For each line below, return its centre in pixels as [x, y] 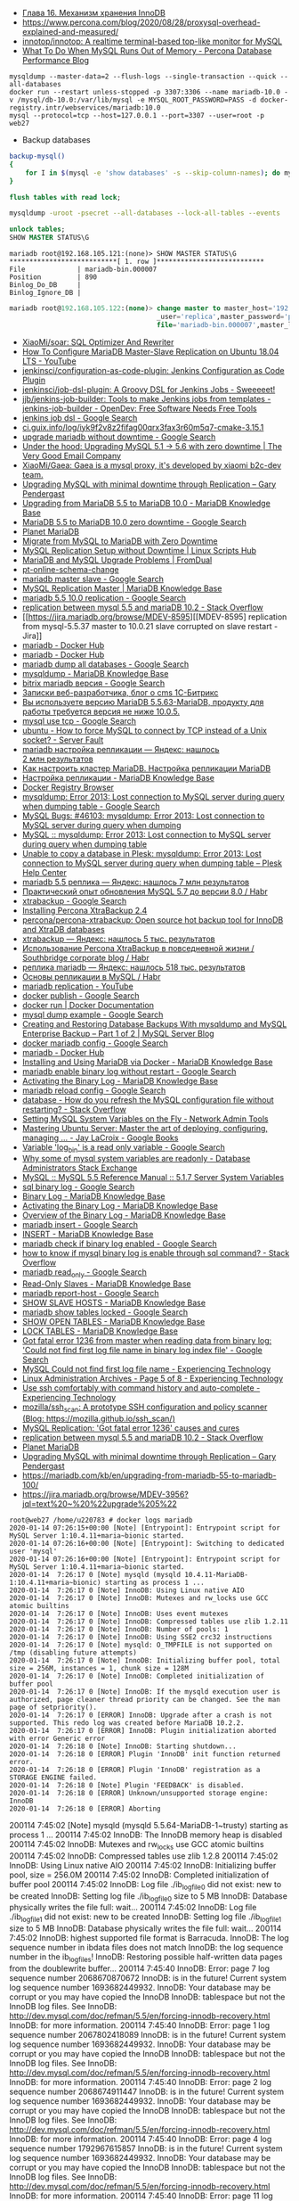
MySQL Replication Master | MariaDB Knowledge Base [122, 588]
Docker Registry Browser [68, 787]
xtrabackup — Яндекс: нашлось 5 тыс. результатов [118, 939]
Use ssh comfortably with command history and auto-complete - [141, 1388]
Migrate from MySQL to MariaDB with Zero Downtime [120, 541]
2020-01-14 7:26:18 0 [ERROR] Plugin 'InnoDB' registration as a [135, 1770]
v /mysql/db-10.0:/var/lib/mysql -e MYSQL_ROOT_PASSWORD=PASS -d [133, 100]
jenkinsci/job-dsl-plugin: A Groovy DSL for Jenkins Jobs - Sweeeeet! [149, 389]
